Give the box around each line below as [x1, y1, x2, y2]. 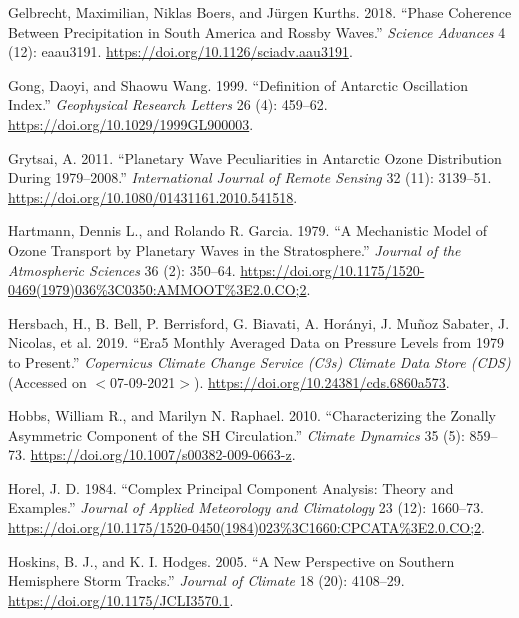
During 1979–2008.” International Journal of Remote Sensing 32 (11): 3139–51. [8, 167, 492, 188]
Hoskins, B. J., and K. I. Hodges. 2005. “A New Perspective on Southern [8, 550, 455, 571]
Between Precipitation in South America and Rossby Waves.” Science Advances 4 [8, 21, 506, 42]
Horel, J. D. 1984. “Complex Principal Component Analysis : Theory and [8, 477, 454, 498]
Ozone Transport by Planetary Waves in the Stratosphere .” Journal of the [8, 239, 461, 260]
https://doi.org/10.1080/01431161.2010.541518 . [8, 186, 298, 207]
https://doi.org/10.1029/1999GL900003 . [8, 113, 254, 134]
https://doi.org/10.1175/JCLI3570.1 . [8, 589, 234, 610]
